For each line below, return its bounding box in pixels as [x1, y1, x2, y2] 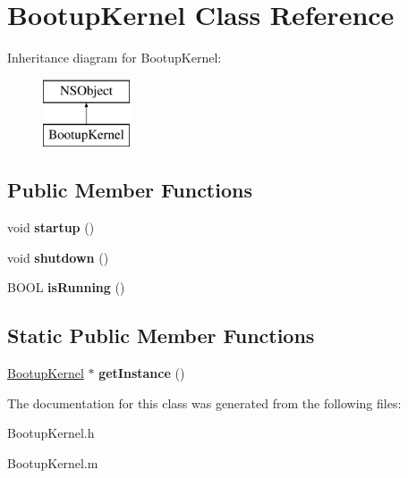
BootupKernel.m [7, 453, 98, 472]
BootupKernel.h [7, 423, 95, 442]
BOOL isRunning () [7, 278, 125, 297]
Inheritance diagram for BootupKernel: [7, 48, 222, 67]
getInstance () [98, 364, 185, 382]
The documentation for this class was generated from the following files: [7, 393, 402, 412]
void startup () [7, 218, 95, 237]
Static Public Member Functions [7, 322, 315, 349]
